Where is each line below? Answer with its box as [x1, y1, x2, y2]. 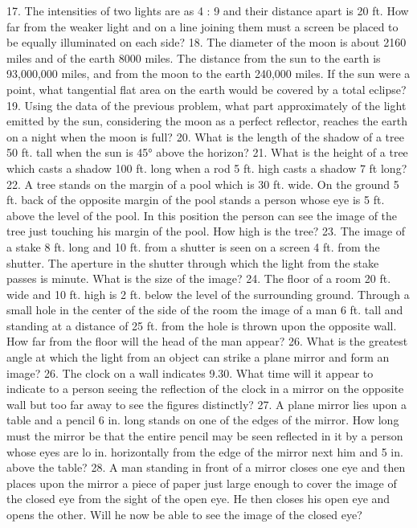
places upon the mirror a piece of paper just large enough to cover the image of [6, 474, 397, 491]
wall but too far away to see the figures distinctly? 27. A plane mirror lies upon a [6, 395, 407, 412]
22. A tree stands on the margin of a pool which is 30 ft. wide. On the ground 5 [6, 175, 399, 192]
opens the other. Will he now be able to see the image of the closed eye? [6, 506, 362, 522]
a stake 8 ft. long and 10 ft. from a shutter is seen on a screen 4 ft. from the [6, 238, 380, 255]
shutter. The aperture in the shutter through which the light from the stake [6, 254, 379, 271]
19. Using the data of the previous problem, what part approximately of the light [6, 96, 407, 113]
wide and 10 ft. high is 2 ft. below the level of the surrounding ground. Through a [6, 285, 410, 302]
